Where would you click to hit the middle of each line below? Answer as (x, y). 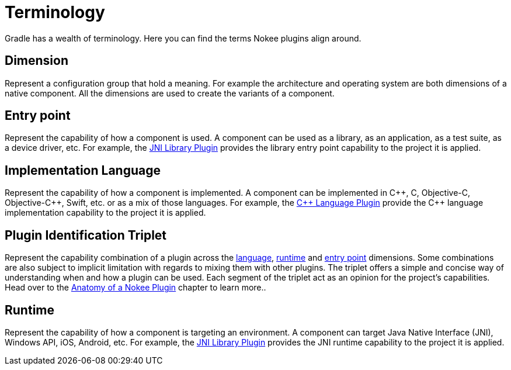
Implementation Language (83, 170)
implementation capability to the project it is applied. (105, 213)
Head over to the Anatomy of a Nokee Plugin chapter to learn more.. (135, 288)
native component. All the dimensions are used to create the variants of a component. (170, 93)
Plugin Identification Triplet (86, 235)
